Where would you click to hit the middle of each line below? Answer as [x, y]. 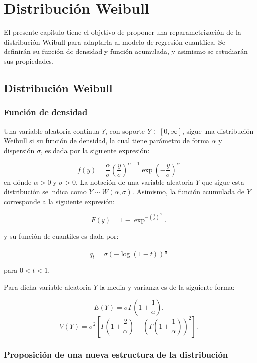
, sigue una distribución [218, 130]
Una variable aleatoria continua [52, 130]
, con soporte [125, 130]
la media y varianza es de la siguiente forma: [167, 286]
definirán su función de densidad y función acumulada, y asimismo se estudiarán [126, 51]
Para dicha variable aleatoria [48, 286]
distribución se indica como [45, 191]
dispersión [19, 150]
